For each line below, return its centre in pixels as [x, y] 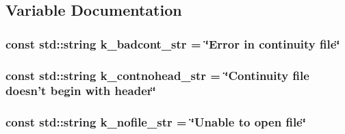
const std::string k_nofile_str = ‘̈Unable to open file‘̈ [156, 122]
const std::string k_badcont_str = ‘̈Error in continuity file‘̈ [173, 43]
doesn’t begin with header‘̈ [81, 91]
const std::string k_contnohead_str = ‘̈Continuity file [157, 75]
